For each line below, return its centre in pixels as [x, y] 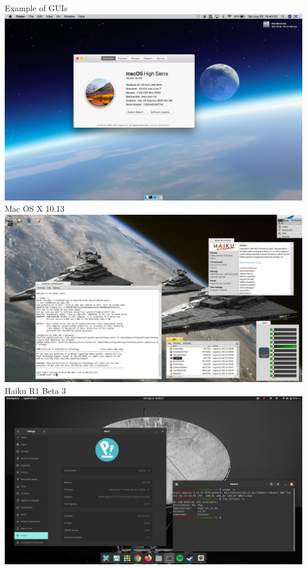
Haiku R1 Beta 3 [35, 390]
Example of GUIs [36, 8]
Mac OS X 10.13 [35, 208]
